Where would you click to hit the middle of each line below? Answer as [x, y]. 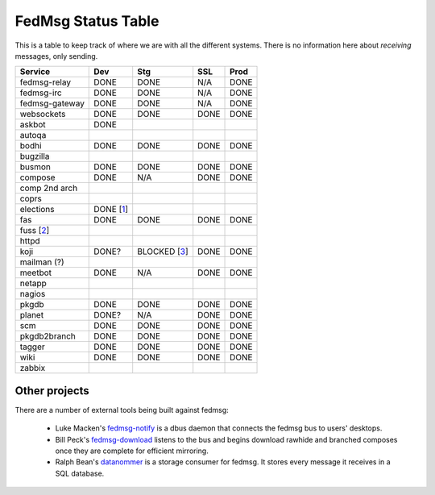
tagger [33, 347]
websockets [43, 114]
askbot [33, 125]
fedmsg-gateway [52, 103]
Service [35, 72]
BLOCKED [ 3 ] [163, 252]
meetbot [36, 272]
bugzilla [35, 156]
